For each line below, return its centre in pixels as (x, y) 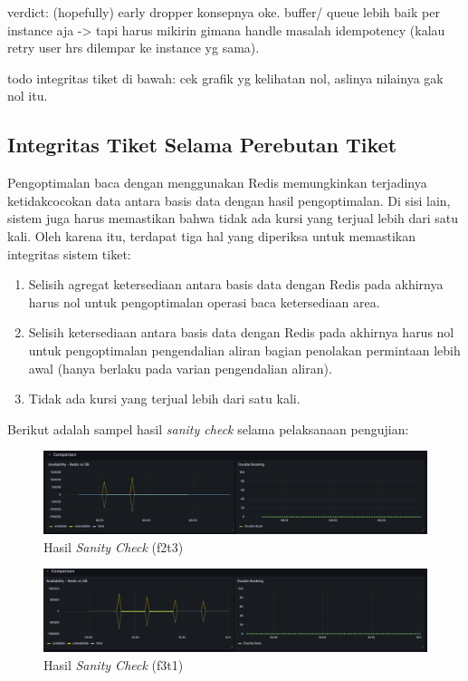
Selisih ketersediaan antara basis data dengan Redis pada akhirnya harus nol (241, 332)
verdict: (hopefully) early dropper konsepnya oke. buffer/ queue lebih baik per (224, 12)
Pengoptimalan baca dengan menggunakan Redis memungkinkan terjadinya (217, 183)
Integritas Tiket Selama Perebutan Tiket (202, 145)
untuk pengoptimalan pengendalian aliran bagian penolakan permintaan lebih (244, 350)
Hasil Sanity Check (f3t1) (114, 664)
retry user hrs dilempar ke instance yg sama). (134, 48)
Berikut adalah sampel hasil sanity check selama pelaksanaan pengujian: (208, 428)
